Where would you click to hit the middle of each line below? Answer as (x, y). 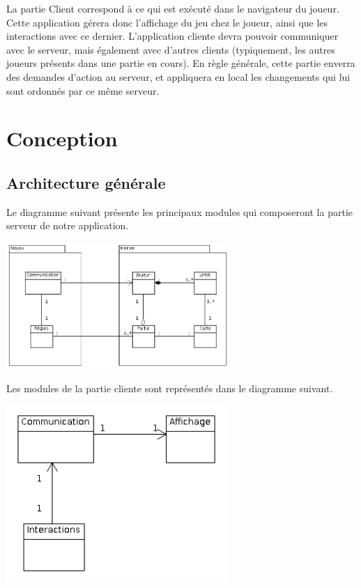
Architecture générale (86, 182)
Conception (62, 138)
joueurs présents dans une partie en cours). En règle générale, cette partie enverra (181, 63)
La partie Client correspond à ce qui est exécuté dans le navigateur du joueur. (173, 8)
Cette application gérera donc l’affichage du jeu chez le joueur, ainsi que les (167, 22)
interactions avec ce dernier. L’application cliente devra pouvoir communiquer (172, 36)
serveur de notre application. (68, 225)
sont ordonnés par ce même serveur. (83, 90)
